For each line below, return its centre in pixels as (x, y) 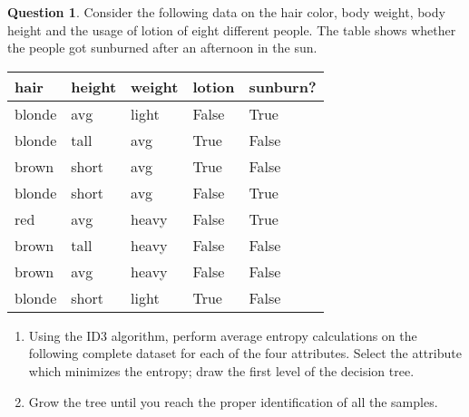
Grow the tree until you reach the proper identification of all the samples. (233, 401)
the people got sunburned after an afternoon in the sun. (162, 48)
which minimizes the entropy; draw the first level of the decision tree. (221, 370)
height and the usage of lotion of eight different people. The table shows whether (232, 29)
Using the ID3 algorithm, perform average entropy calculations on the (223, 335)
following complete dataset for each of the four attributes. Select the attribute (245, 353)
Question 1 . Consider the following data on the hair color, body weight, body (226, 12)
